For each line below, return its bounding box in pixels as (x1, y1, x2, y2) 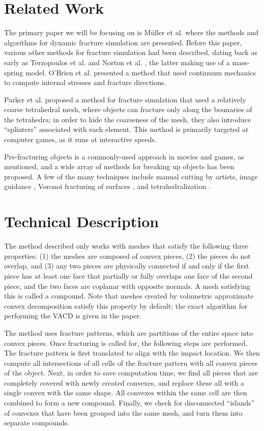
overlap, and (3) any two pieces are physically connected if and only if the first (4, 260, 249, 271)
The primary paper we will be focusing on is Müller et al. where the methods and (4, 27, 258, 38)
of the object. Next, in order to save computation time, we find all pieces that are (4, 367, 258, 378)
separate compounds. (4, 417, 70, 428)
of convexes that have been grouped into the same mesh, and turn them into (4, 407, 243, 418)
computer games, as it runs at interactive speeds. (4, 134, 157, 145)
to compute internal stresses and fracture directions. (4, 77, 166, 88)
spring (4, 67, 23, 77)
